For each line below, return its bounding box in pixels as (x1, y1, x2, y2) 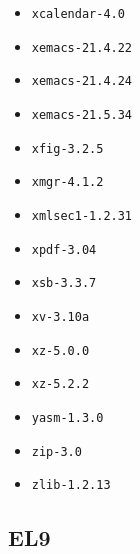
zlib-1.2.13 (31, 478, 111, 493)
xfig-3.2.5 (31, 141, 104, 156)
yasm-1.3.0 (31, 410, 104, 425)
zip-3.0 (31, 444, 82, 459)
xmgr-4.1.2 (31, 175, 104, 190)
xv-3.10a (31, 309, 90, 324)
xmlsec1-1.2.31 (31, 208, 133, 223)
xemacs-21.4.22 (31, 40, 133, 55)
